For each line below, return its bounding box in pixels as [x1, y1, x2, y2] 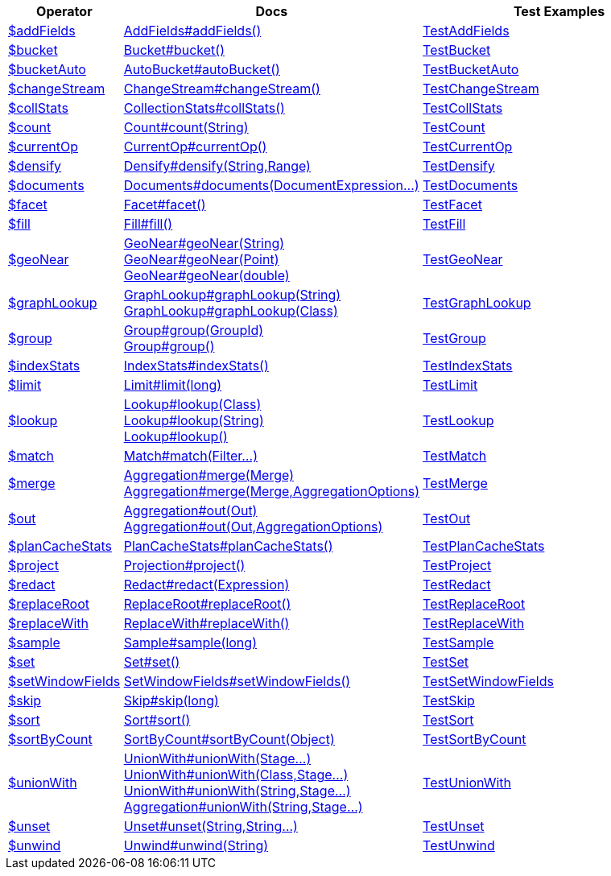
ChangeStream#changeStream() [123, 81, 320, 97]
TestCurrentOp [423, 138, 513, 155]
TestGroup [423, 330, 486, 346]
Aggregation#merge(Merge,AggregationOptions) [123, 483, 420, 499]
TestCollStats [423, 100, 503, 116]
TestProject [423, 557, 492, 573]
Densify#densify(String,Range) [123, 158, 311, 174]
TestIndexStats [423, 357, 513, 374]
